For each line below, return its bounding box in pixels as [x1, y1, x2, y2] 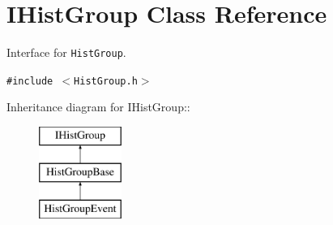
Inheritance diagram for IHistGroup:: [6, 98, 190, 115]
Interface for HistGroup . [6, 44, 126, 61]
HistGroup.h [74, 75, 138, 87]
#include [6, 75, 53, 87]
